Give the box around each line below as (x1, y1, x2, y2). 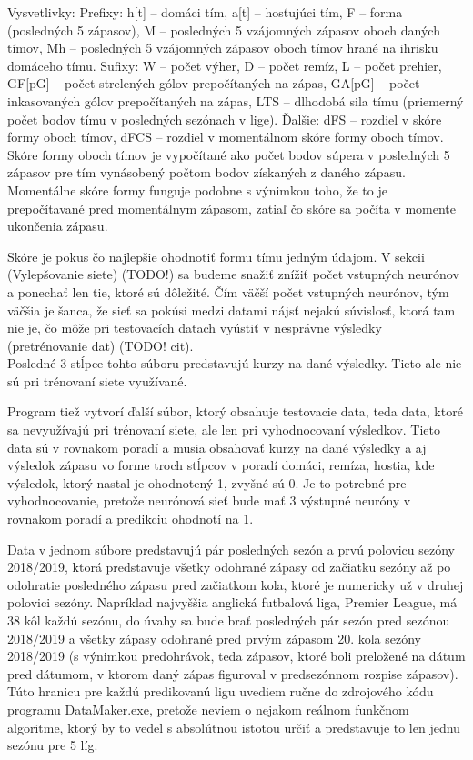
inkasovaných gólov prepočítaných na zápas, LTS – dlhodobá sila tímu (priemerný (7, 91, 464, 110)
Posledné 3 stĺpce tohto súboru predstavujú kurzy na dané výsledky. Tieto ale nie (7, 354, 462, 373)
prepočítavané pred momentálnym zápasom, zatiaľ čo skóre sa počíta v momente (7, 198, 457, 217)
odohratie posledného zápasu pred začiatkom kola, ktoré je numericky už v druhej (7, 575, 464, 594)
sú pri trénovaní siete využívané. (7, 371, 187, 390)
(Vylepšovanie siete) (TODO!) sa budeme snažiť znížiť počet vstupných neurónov (7, 265, 459, 284)
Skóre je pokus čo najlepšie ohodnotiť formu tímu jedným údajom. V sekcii (7, 246, 425, 265)
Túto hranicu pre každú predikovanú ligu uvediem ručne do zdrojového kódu (7, 682, 434, 701)
